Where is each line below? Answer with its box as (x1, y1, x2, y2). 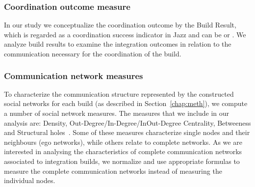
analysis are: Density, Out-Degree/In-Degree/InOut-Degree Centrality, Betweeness (4, 117, 251, 128)
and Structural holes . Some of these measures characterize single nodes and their (4, 127, 250, 137)
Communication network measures (4, 69, 143, 81)
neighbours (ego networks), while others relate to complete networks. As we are (4, 136, 242, 147)
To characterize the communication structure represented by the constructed (4, 88, 234, 99)
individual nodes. (4, 175, 55, 186)
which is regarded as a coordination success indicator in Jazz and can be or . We (4, 29, 246, 39)
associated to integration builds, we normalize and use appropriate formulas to (4, 156, 240, 166)
